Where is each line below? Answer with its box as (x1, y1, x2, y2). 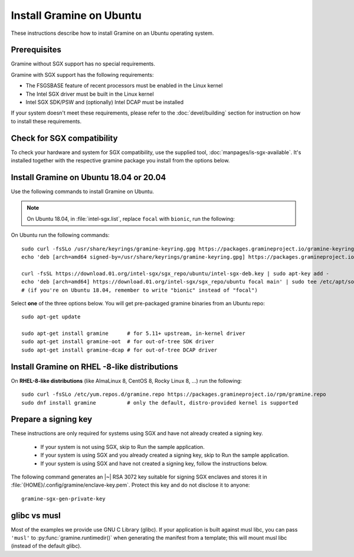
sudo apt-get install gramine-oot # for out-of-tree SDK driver (21, 338, 215, 345)
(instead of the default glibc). (11, 542, 82, 549)
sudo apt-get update (21, 314, 81, 320)
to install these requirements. (11, 118, 82, 125)
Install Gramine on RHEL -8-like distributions (11, 361, 178, 372)
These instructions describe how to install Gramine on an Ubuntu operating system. (11, 30, 214, 37)
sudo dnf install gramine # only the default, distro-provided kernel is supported (21, 399, 299, 406)
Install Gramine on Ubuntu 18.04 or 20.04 (11, 172, 166, 183)
